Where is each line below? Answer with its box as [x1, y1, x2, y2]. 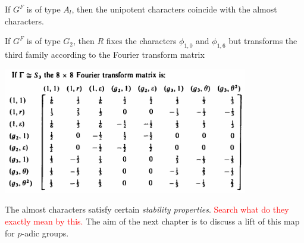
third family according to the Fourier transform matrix [5, 48, 205, 60]
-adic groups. [21, 226, 69, 239]
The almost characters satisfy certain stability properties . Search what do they [5, 203, 289, 216]
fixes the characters [106, 35, 177, 47]
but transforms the [228, 35, 297, 47]
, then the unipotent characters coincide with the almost [71, 3, 277, 15]
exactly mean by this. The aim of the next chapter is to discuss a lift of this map [5, 214, 300, 227]
